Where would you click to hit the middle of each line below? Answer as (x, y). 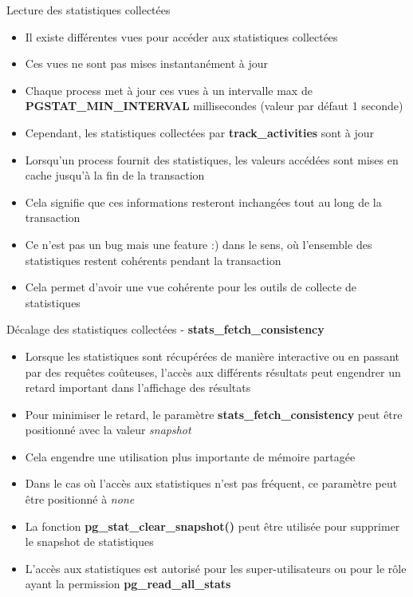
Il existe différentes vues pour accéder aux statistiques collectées (181, 36)
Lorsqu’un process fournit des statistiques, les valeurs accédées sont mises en (212, 159)
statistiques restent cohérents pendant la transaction (153, 260)
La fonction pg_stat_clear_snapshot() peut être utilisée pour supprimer (212, 526)
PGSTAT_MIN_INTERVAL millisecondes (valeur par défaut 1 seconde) (214, 106)
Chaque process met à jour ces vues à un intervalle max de (169, 90)
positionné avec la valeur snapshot (108, 430)
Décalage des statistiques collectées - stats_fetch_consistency (165, 329)
